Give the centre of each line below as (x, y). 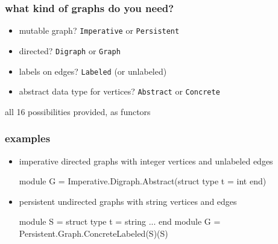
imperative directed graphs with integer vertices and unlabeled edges (146, 161)
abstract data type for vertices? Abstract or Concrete (119, 91)
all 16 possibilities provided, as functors (78, 111)
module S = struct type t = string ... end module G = (120, 221)
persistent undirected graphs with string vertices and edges (128, 201)
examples (28, 138)
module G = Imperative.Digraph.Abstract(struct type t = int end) (143, 181)
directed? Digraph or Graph (70, 50)
